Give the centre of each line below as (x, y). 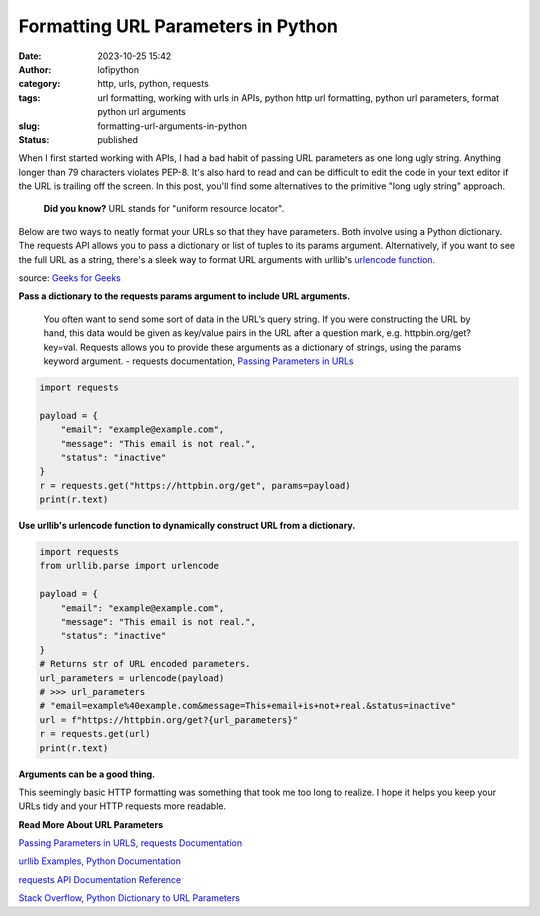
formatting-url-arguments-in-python (172, 126)
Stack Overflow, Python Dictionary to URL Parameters (129, 898)
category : (39, 84)
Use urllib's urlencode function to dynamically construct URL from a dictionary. (187, 526)
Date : (30, 56)
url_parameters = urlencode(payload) (132, 678)
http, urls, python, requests (153, 84)
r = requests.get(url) (95, 734)
